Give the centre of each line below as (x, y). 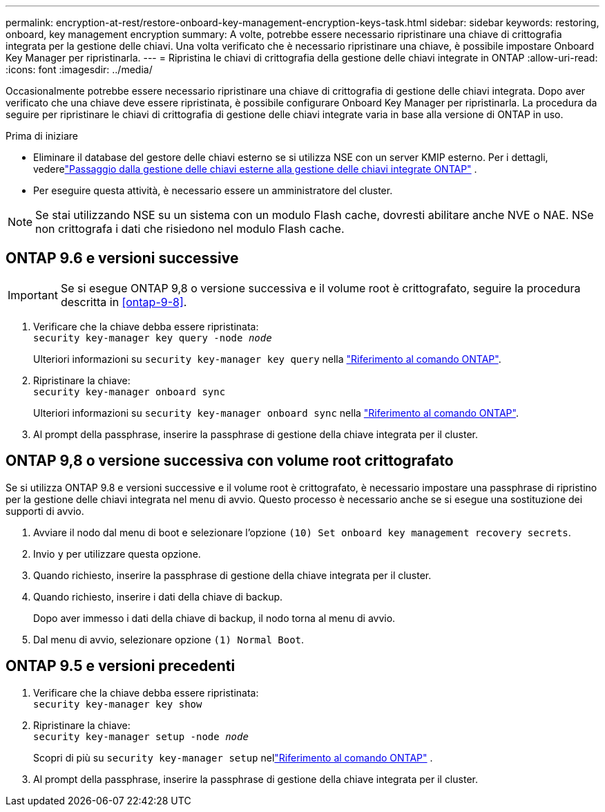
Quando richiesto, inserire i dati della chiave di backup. (158, 596)
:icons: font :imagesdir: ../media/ (79, 69)
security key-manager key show (118, 704)
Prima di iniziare (42, 136)
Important (33, 295)
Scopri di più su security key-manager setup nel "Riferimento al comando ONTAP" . (233, 757)
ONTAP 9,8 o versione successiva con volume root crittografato (230, 461)
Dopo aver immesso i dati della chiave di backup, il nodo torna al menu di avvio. (214, 618)
